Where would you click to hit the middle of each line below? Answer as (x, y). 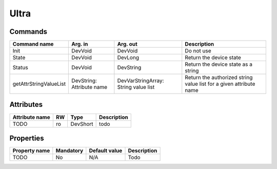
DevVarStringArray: (141, 81)
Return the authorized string (219, 78)
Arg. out (127, 44)
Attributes (26, 105)
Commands (28, 32)
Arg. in (80, 44)
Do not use (198, 51)
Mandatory (70, 151)
